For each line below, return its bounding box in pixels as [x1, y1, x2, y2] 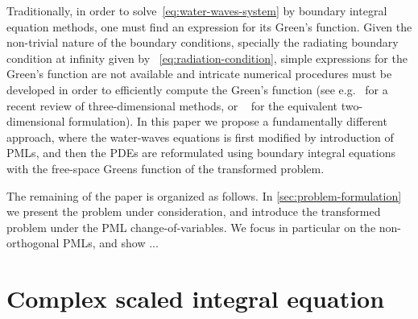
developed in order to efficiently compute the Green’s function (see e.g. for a [6, 81, 388, 97]
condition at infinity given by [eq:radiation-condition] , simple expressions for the [6, 49, 408, 66]
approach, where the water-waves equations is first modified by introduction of [6, 128, 394, 145]
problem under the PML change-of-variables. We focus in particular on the [6, 218, 376, 235]
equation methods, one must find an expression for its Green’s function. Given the [6, 18, 412, 35]
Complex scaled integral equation [6, 282, 385, 315]
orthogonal [6, 234, 60, 251]
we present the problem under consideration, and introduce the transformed [6, 203, 381, 220]
